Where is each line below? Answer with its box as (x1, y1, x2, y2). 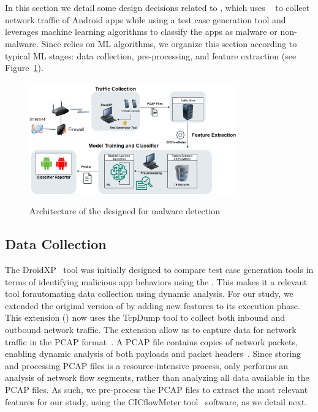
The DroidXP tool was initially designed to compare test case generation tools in (5, 263, 314, 276)
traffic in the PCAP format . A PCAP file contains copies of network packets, (5, 335, 298, 348)
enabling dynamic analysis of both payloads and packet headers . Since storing (5, 347, 301, 360)
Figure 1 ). (5, 61, 44, 74)
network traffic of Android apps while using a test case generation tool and (5, 13, 286, 26)
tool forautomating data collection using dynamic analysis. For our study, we (5, 287, 293, 300)
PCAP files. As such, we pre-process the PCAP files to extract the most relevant (5, 383, 308, 396)
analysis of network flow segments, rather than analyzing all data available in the (5, 371, 309, 384)
